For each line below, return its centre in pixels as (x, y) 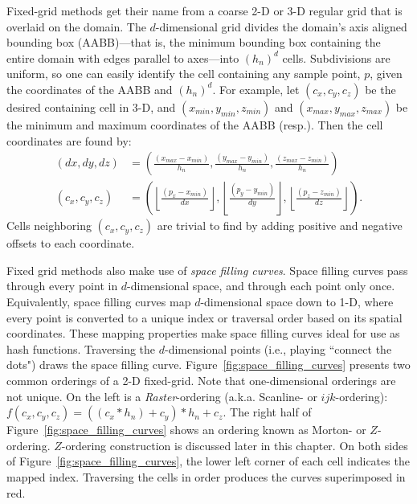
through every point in (62, 286)
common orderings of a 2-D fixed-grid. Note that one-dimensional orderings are (201, 380)
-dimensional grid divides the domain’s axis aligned (281, 26)
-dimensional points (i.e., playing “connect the (278, 348)
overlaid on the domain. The (76, 26)
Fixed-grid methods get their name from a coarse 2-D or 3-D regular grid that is (204, 10)
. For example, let (256, 89)
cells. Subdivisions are (336, 57)
